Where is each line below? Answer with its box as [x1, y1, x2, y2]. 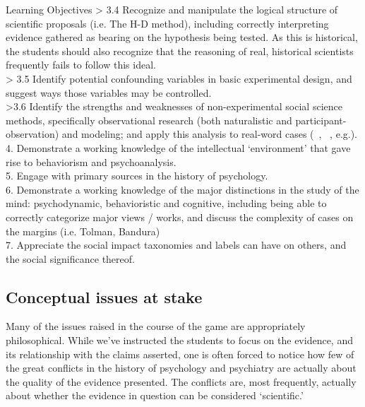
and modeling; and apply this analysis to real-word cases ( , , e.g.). [61, 126, 358, 141]
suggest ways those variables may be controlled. [6, 85, 212, 100]
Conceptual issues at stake [6, 285, 203, 307]
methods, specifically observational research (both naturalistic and [6, 112, 292, 127]
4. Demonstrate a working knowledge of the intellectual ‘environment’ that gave [6, 140, 351, 155]
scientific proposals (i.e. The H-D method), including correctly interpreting [6, 16, 329, 30]
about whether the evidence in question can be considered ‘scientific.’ [6, 388, 304, 403]
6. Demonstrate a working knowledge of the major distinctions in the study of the [6, 182, 359, 196]
